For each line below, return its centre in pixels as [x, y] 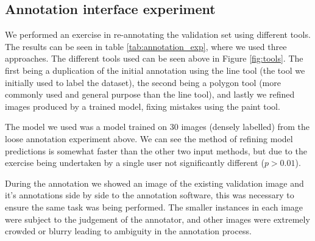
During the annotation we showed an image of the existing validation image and [154, 183]
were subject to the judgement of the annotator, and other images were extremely [157, 219]
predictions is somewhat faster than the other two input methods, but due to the [156, 150]
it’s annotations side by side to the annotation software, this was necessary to [150, 195]
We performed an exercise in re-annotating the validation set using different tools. [158, 34]
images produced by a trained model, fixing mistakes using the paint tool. [143, 106]
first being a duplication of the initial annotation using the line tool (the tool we [155, 70]
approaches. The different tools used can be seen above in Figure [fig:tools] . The [154, 58]
